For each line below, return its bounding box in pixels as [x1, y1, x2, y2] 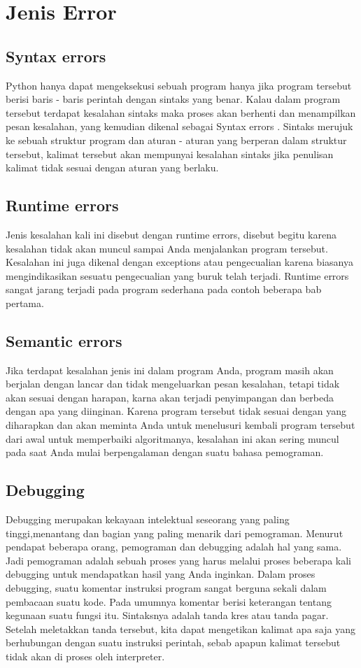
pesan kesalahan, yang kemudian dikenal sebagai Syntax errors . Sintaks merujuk [6, 119, 353, 134]
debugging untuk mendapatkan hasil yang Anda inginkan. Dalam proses [6, 567, 316, 581]
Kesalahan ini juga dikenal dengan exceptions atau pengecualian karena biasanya [6, 255, 353, 269]
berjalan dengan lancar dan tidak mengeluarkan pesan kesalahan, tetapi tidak [6, 376, 340, 391]
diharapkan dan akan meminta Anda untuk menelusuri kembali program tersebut [6, 418, 355, 432]
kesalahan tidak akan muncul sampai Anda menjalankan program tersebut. [6, 241, 328, 255]
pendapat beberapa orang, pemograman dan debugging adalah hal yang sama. [6, 539, 342, 554]
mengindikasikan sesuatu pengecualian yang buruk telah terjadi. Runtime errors [6, 268, 349, 283]
